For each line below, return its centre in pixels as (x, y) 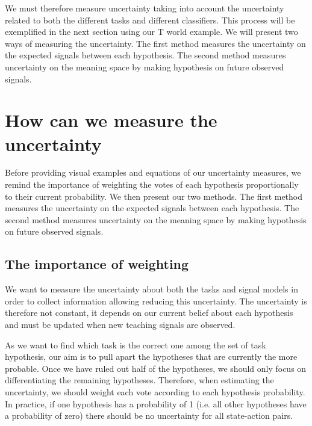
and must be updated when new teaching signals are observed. (120, 325)
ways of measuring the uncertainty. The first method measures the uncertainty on (155, 43)
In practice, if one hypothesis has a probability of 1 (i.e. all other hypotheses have (156, 403)
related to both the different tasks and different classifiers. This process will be (150, 20)
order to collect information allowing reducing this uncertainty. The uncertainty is (156, 301)
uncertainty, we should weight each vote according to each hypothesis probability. (155, 391)
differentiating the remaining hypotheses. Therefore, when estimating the (139, 380)
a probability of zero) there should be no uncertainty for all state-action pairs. (149, 415)
